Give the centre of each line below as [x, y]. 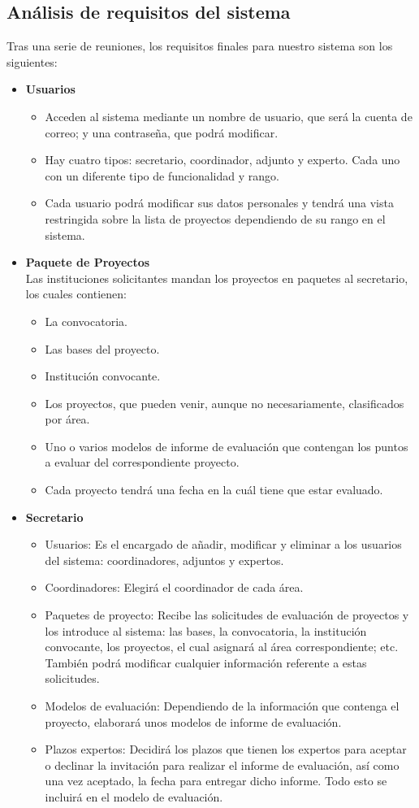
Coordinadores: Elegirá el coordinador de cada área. [174, 587]
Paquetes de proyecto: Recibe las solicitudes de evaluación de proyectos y [227, 615]
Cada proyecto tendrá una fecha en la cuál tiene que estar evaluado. [214, 490]
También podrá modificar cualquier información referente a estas [206, 662]
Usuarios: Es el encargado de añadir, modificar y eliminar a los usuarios [223, 544]
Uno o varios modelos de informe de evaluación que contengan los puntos [227, 446]
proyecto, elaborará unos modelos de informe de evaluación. [193, 721]
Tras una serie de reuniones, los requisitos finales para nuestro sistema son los [200, 46]
